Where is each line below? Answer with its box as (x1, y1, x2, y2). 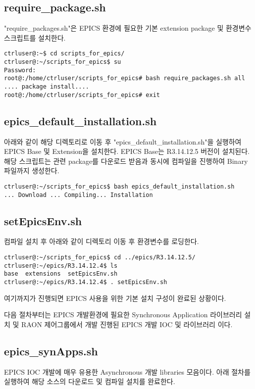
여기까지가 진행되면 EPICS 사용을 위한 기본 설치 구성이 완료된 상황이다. (4, 292, 226, 303)
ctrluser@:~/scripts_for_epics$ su (4, 58, 121, 66)
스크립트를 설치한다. (4, 32, 66, 43)
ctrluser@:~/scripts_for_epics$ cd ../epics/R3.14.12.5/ (4, 254, 196, 261)
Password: (4, 66, 36, 74)
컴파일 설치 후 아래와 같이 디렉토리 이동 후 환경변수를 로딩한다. (4, 236, 199, 246)
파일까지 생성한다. (4, 165, 59, 176)
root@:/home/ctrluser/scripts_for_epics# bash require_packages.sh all (4, 75, 245, 82)
